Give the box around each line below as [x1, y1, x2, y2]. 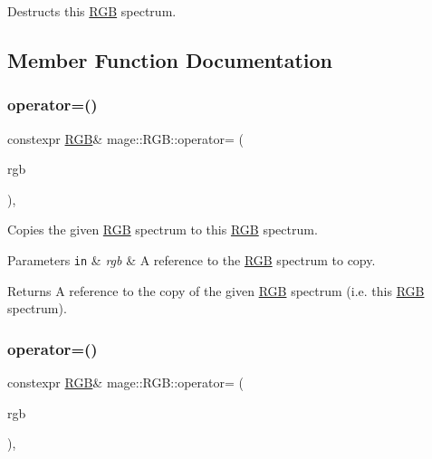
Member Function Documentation [7, 45, 333, 73]
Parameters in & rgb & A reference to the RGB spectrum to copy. [7, 250, 376, 269]
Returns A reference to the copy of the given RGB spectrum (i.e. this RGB [7, 281, 425, 300]
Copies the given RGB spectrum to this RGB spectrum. [7, 220, 318, 239]
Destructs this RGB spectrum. [7, 2, 177, 20]
